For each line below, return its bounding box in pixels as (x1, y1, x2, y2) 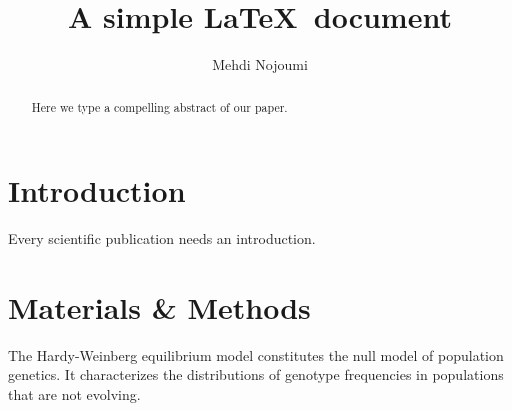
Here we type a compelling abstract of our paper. (31, 98, 288, 115)
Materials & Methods (8, 286, 311, 327)
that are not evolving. (8, 384, 141, 405)
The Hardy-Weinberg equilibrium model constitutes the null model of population (8, 344, 504, 365)
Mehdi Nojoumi (212, 54, 308, 75)
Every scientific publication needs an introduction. (8, 228, 316, 249)
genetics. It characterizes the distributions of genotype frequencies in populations (8, 364, 504, 385)
